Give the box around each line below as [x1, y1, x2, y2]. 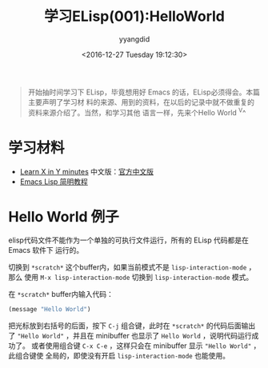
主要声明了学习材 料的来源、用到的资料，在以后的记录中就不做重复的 [27, 97, 254, 106]
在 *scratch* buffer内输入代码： [8, 290, 114, 299]
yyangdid [118, 34, 150, 44]
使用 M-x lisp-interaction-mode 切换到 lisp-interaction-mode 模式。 [23, 273, 254, 282]
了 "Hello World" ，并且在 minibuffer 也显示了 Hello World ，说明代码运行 [8, 331, 252, 341]
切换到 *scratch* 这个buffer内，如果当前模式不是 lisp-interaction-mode [8, 262, 247, 272]
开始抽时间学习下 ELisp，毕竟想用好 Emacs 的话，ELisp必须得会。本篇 [27, 87, 260, 97]
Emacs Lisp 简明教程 [19, 177, 88, 186]
